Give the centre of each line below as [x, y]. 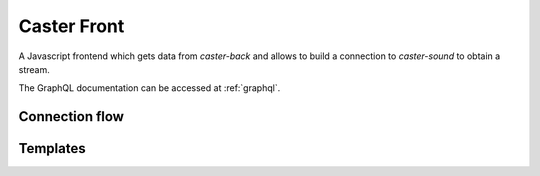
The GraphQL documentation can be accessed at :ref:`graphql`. [149, 88]
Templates [52, 148]
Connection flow [71, 116]
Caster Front [71, 26]
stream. [34, 69]
